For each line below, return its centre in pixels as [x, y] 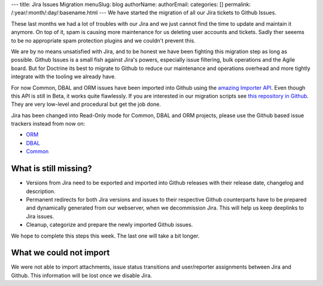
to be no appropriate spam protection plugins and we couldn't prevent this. [103, 40]
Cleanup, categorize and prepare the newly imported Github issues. [109, 225]
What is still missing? [51, 168]
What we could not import [60, 253]
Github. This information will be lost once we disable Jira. [82, 275]
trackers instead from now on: [48, 124]
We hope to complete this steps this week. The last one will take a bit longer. [105, 236]
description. [41, 191]
